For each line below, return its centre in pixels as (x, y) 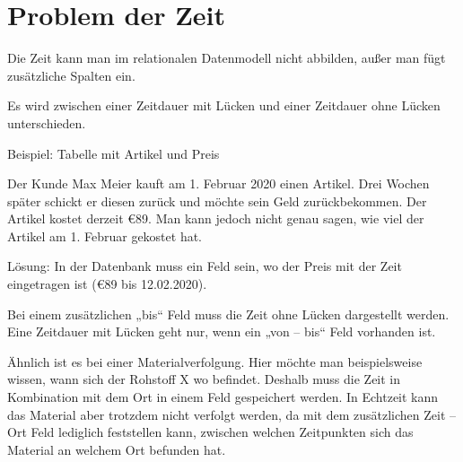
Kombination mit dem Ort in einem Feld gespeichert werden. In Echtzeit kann (223, 397)
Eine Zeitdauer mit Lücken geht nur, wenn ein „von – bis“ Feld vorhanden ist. (222, 331)
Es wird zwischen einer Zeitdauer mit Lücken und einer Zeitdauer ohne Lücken (224, 105)
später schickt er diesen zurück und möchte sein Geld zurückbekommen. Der (217, 200)
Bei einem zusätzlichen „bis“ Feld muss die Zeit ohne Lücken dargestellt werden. (228, 314)
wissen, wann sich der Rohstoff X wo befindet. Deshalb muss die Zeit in (204, 379)
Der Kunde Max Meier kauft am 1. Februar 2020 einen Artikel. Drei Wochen (218, 183)
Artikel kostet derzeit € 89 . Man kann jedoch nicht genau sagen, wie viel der (216, 218)
